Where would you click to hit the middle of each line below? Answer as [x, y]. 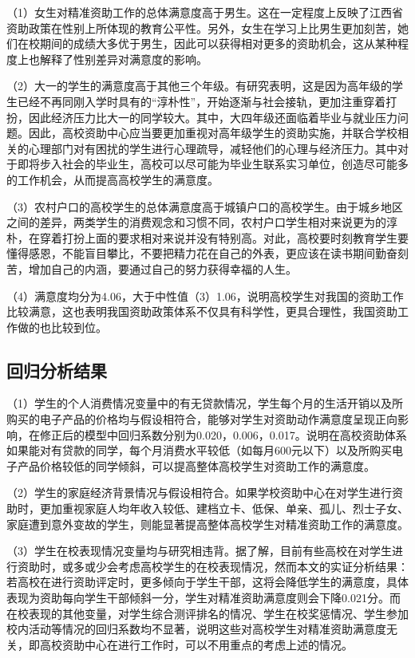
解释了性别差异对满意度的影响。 [123, 59]
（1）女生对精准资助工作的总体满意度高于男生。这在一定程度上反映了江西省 [205, 12]
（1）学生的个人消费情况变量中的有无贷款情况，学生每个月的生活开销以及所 [205, 403]
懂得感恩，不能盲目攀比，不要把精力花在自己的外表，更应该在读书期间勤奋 [202, 253]
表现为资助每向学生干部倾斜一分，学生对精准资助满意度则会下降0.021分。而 [204, 598]
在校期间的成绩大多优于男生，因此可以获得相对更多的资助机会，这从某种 [207, 43]
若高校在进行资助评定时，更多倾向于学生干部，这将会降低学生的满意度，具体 [207, 582]
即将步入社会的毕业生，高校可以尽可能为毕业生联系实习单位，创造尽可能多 [213, 164]
